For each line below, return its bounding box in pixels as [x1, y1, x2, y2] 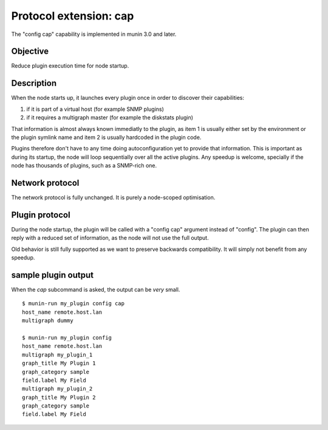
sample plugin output [11, 270, 94, 280]
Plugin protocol [11, 210, 70, 220]
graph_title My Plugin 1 [22, 360, 96, 367]
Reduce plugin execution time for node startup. [11, 62, 129, 69]
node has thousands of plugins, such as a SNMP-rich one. [11, 162, 157, 169]
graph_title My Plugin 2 [22, 393, 96, 401]
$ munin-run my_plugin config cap [22, 300, 125, 307]
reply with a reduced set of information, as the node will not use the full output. [11, 234, 209, 242]
